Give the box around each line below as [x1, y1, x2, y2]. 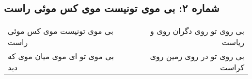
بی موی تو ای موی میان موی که [8, 50, 114, 62]
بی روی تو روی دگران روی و [150, 25, 244, 37]
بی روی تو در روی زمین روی [150, 50, 244, 62]
